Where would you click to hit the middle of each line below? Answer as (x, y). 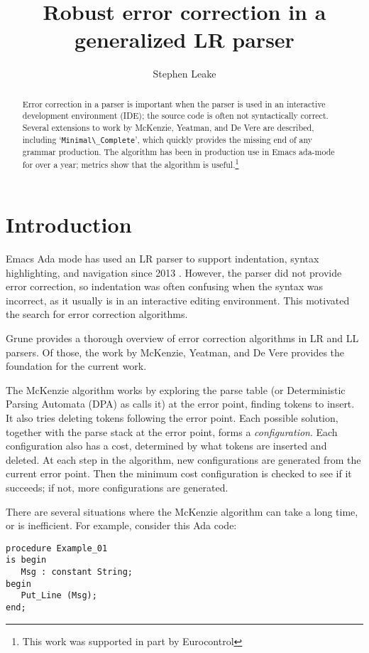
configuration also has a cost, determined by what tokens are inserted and (166, 446)
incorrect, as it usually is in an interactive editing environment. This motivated (178, 300)
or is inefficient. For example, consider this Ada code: (121, 525)
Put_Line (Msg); (59, 596)
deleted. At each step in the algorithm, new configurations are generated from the (183, 459)
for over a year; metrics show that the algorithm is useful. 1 (131, 164)
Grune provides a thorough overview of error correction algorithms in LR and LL (182, 338)
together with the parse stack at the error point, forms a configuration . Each (172, 431)
